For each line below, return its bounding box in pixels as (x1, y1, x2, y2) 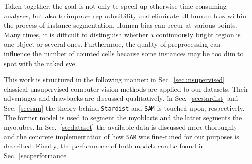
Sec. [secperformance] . (4, 150, 70, 161)
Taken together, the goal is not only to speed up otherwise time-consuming (4, 1, 227, 11)
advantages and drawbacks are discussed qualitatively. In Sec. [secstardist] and (4, 93, 238, 103)
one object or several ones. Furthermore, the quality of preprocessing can (4, 39, 221, 49)
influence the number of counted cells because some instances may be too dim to (4, 48, 244, 58)
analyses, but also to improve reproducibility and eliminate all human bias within (4, 10, 247, 20)
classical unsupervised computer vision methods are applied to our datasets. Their (4, 83, 249, 94)
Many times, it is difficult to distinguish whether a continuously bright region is (4, 29, 241, 39)
